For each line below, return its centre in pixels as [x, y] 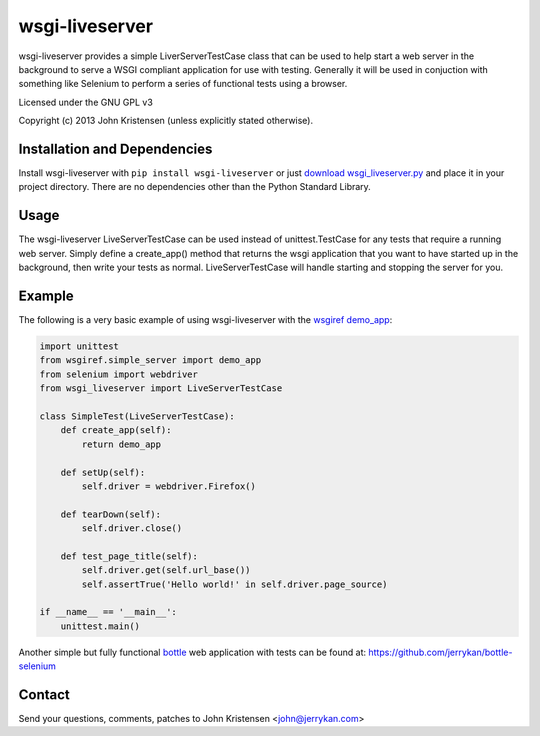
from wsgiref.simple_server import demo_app [150, 360]
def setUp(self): [103, 472]
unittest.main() [100, 626]
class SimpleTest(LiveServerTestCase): [137, 416]
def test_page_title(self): [129, 556]
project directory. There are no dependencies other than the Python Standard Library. [195, 187]
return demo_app [121, 444]
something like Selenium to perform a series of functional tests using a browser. [183, 84]
